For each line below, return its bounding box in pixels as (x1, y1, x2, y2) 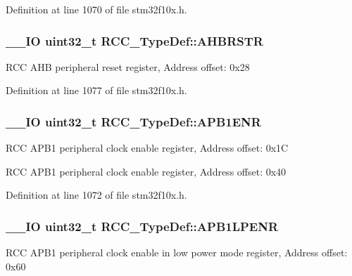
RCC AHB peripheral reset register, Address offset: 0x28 (6, 59, 250, 74)
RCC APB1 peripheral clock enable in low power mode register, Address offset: (6, 245, 348, 260)
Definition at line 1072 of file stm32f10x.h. (6, 188, 187, 202)
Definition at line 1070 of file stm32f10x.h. (6, 2, 187, 16)
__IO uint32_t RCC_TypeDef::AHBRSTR (6, 32, 263, 49)
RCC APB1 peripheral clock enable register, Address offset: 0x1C (6, 140, 289, 155)
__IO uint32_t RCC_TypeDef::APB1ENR (6, 112, 261, 130)
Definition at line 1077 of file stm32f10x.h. (6, 83, 187, 98)
